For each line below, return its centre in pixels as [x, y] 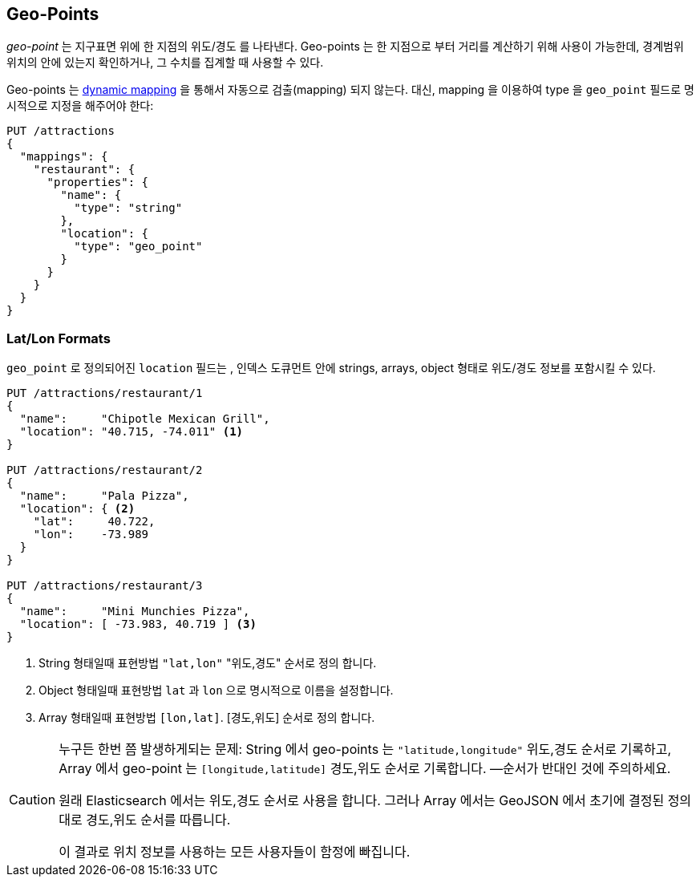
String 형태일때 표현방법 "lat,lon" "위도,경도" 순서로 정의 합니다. [208, 663]
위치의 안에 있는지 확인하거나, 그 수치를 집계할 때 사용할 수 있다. [165, 63]
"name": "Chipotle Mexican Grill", [145, 419]
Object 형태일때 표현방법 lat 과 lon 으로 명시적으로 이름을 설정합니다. [216, 691]
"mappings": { [64, 157]
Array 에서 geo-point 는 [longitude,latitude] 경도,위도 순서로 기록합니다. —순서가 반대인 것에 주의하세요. [365, 769]
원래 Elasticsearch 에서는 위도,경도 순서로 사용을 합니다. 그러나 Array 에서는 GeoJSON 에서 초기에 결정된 [362, 801]
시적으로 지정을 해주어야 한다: [80, 106]
